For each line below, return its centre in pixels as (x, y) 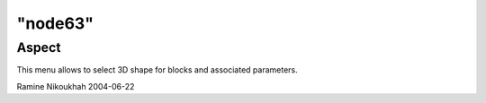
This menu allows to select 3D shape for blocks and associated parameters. (157, 70)
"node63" (55, 23)
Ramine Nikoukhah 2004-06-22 (76, 86)
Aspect (39, 47)
